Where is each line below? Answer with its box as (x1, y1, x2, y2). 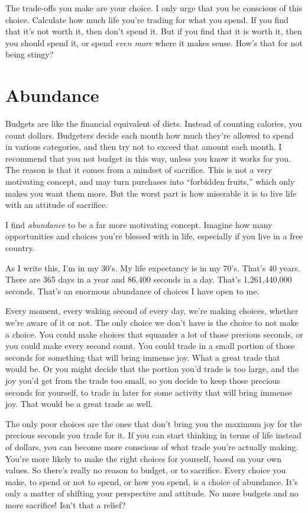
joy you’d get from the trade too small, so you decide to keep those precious (5, 374, 281, 386)
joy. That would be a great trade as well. (5, 397, 153, 410)
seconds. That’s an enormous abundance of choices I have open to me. (5, 284, 260, 297)
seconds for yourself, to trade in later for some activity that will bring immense (5, 386, 292, 398)
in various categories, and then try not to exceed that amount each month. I (5, 140, 282, 153)
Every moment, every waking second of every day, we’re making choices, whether (5, 304, 299, 317)
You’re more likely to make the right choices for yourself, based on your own (5, 452, 282, 464)
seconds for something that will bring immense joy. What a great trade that (5, 351, 280, 363)
